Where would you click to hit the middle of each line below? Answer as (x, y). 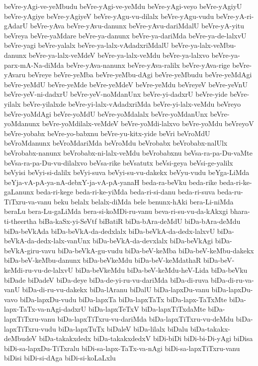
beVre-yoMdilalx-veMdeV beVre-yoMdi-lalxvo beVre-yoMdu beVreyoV (148, 123)
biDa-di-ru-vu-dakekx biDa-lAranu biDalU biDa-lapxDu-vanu (116, 289)
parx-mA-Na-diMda (34, 65)
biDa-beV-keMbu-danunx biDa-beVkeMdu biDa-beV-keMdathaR (103, 260)
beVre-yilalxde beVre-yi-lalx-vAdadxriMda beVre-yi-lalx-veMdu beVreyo (132, 103)
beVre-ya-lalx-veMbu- (204, 45)
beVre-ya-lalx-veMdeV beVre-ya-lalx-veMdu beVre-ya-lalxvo (119, 55)
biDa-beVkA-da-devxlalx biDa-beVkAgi (153, 241)
